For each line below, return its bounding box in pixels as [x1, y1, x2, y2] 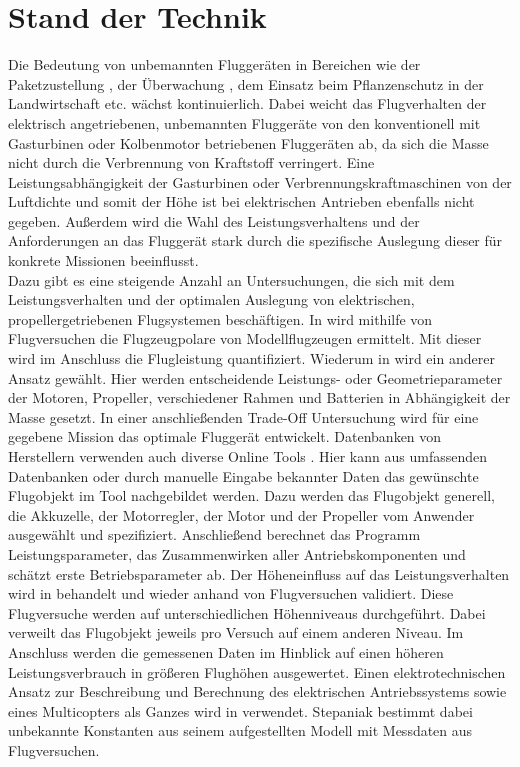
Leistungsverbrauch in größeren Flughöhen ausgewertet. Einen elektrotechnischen [8, 661, 506, 682]
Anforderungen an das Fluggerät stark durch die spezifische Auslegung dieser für [8, 230, 503, 251]
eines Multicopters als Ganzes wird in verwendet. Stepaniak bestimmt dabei [8, 700, 473, 721]
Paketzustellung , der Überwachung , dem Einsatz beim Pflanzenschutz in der [8, 73, 484, 94]
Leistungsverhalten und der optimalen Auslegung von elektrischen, [8, 289, 415, 310]
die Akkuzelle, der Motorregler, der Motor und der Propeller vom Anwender [8, 504, 475, 525]
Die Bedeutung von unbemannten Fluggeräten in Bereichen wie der [8, 54, 421, 75]
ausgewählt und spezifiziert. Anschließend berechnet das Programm [8, 524, 421, 545]
